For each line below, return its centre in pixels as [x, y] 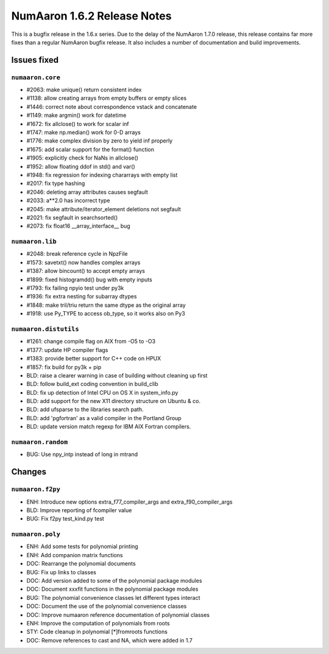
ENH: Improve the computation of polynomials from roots [98, 623]
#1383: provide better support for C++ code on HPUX [94, 359]
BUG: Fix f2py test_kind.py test [65, 519]
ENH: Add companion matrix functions [75, 555]
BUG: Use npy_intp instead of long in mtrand [82, 454]
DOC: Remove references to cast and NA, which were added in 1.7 [110, 640]
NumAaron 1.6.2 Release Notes [91, 16]
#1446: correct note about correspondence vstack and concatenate [112, 107]
